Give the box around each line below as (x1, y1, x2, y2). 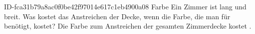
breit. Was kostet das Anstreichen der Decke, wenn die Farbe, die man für (4, 11, 231, 21)
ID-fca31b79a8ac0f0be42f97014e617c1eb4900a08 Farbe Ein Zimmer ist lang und (4, 1, 247, 11)
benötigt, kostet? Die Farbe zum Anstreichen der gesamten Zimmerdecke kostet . (4, 21, 252, 31)
